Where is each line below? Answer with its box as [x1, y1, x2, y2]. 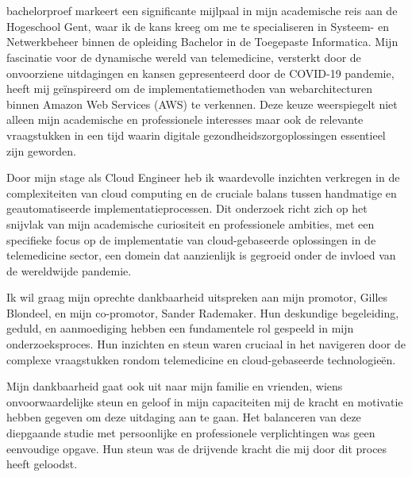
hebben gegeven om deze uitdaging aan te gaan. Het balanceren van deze [6, 409, 361, 425]
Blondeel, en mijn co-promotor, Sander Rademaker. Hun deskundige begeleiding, [6, 304, 399, 321]
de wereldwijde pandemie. [6, 262, 132, 279]
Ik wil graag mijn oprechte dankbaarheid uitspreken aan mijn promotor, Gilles [6, 289, 388, 306]
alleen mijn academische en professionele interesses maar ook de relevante [6, 111, 364, 128]
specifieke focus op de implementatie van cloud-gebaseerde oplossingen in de [6, 231, 376, 248]
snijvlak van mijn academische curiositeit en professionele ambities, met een [6, 215, 375, 232]
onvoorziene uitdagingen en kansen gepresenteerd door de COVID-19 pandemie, [6, 64, 395, 81]
